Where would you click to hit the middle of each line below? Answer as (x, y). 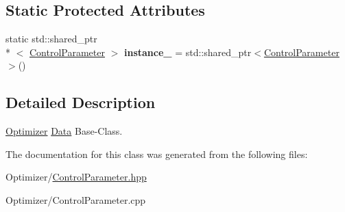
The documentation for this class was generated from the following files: (157, 154)
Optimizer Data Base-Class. (64, 131)
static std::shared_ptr (51, 39)
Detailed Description (81, 102)
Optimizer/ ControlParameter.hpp (76, 177)
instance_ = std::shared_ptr (188, 52)
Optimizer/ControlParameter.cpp (76, 199)
